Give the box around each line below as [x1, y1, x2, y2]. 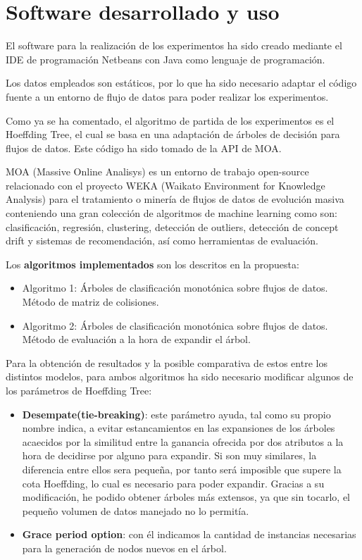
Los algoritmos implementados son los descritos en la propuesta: [6, 256, 299, 271]
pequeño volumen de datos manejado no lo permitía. [22, 503, 249, 518]
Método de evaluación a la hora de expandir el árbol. [22, 332, 251, 347]
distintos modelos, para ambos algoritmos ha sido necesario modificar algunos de [6, 369, 354, 384]
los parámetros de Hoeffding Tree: [6, 383, 152, 397]
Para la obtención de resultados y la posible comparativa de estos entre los [6, 355, 327, 370]
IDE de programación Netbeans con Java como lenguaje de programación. [6, 51, 325, 66]
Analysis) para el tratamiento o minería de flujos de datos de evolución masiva [6, 192, 344, 206]
